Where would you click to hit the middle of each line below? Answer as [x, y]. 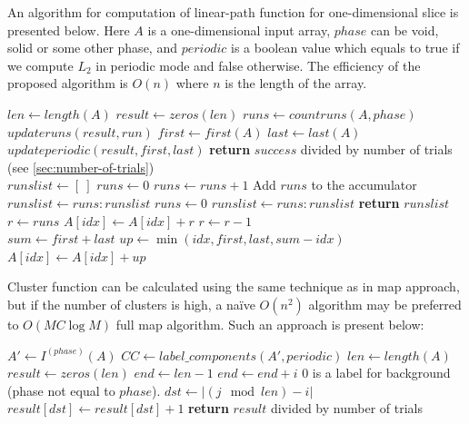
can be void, [405, 30]
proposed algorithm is [68, 83]
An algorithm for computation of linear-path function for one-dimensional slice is [233, 12]
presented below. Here [69, 30]
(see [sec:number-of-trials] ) [81, 167]
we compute [40, 65]
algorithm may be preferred [385, 304]
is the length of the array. [296, 83]
